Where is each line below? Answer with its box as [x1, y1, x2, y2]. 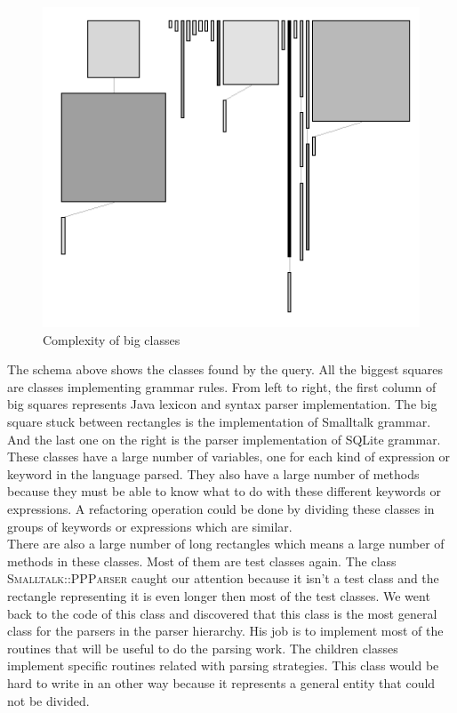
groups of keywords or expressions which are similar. [7, 517, 293, 535]
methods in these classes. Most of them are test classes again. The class [7, 551, 397, 570]
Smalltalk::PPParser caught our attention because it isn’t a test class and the [7, 569, 439, 588]
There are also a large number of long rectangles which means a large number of [7, 534, 445, 553]
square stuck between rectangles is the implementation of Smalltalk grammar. [7, 413, 431, 431]
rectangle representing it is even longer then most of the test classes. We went [7, 586, 430, 605]
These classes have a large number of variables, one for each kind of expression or [7, 447, 451, 466]
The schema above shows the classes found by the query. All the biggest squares [7, 360, 443, 379]
